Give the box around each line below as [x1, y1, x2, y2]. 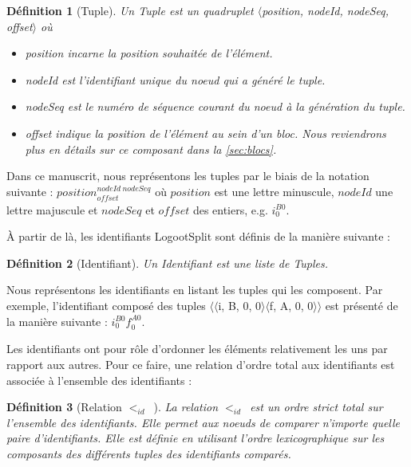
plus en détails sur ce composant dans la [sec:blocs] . [25, 140, 277, 157]
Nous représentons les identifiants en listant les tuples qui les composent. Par [6, 281, 383, 298]
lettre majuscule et [6, 201, 98, 218]
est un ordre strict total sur [250, 398, 383, 415]
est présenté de [325, 296, 398, 313]
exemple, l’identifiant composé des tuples [6, 296, 206, 313]
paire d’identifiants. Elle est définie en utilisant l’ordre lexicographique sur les [6, 430, 385, 446]
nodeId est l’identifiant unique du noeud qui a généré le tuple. [25, 71, 326, 88]
